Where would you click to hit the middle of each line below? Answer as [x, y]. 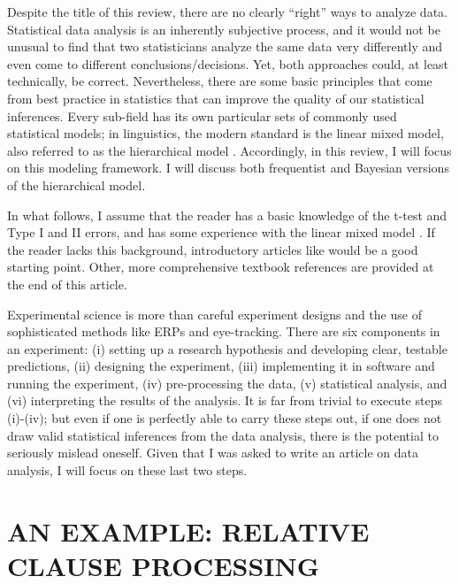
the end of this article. [67, 284]
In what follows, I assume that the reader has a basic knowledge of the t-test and [227, 215]
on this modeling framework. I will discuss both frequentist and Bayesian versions [228, 168]
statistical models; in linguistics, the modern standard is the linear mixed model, [226, 133]
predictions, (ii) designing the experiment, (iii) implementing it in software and [221, 366]
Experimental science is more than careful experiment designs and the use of [214, 314]
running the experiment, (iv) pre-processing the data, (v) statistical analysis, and [227, 383]
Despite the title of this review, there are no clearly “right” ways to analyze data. [227, 12]
